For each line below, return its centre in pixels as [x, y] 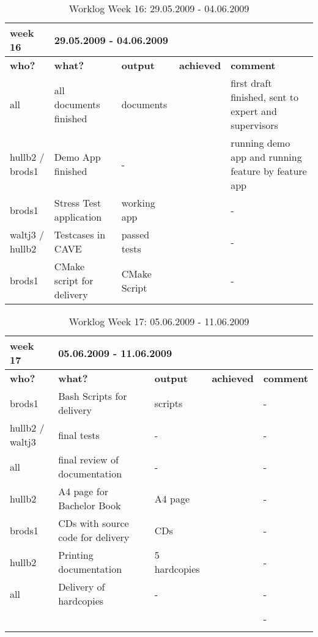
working [138, 203]
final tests [79, 435]
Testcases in [80, 234]
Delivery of [82, 587]
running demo [261, 143]
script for [74, 280]
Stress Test [78, 203]
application [78, 217]
